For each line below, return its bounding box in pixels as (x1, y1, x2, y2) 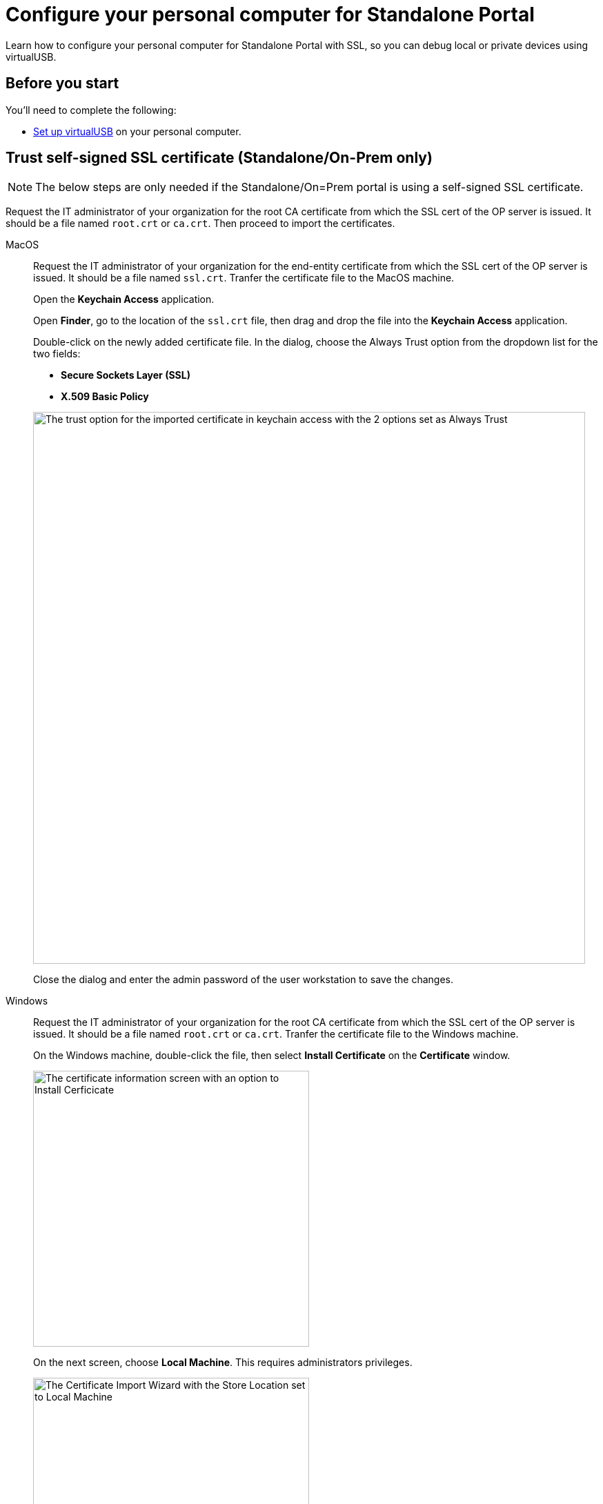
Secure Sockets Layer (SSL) (61, 369, 190, 382)
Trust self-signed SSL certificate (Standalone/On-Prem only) (6, 149, 433, 167)
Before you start (6, 75, 119, 92)
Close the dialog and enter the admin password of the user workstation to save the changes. (33, 973, 454, 986)
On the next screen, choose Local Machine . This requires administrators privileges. (33, 1356, 413, 1369)
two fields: (33, 348, 81, 360)
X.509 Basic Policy (61, 390, 149, 403)
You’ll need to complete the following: (6, 103, 177, 116)
